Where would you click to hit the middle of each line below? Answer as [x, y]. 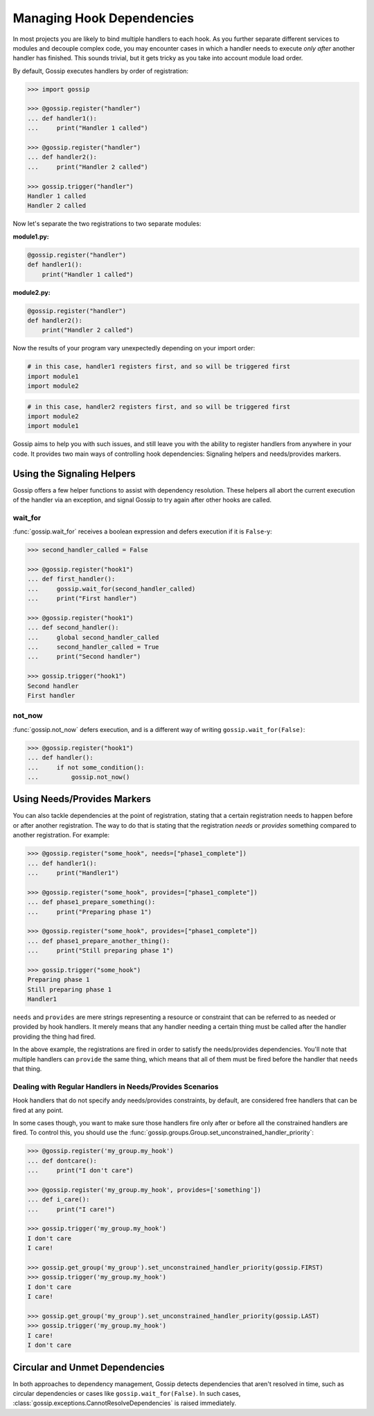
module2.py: [32, 292]
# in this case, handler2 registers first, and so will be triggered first [159, 407]
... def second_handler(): [73, 628]
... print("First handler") [82, 599]
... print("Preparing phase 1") [90, 912]
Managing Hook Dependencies [104, 18]
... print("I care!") [71, 1209]
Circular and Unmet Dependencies [89, 1367]
